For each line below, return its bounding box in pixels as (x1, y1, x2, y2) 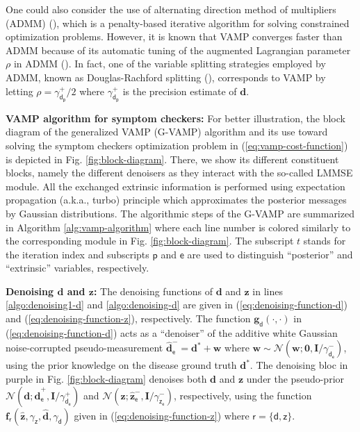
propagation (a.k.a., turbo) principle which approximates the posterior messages (6, 192, 347, 207)
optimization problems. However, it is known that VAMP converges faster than (6, 29, 343, 44)
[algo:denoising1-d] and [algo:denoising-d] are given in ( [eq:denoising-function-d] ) (6, 297, 347, 312)
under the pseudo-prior (246, 372, 345, 386)
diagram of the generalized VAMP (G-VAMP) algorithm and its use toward (6, 124, 328, 139)
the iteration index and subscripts (6, 247, 149, 261)
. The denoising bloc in (249, 358, 348, 372)
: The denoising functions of (93, 283, 213, 298)
